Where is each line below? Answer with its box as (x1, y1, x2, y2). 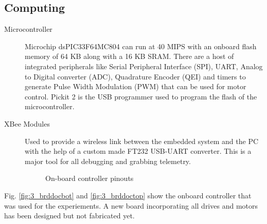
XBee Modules (4, 118, 50, 129)
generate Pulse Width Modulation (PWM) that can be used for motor (25, 81, 246, 92)
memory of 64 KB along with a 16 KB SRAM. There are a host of (25, 51, 234, 62)
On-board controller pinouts (45, 173, 134, 184)
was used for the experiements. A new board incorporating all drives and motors (4, 200, 258, 211)
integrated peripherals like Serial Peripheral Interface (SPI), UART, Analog (25, 60, 263, 71)
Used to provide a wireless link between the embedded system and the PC (25, 135, 259, 146)
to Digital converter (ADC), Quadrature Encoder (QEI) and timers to (25, 71, 246, 82)
